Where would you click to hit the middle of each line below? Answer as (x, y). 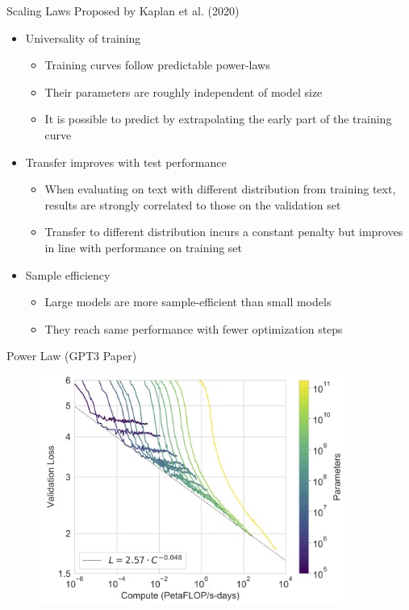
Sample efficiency (68, 274)
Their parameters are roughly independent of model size (184, 91)
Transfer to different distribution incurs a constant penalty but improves (224, 232)
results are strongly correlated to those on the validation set (193, 204)
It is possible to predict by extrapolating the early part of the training (218, 119)
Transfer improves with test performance (126, 162)
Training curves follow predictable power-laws (157, 65)
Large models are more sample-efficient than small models (188, 302)
